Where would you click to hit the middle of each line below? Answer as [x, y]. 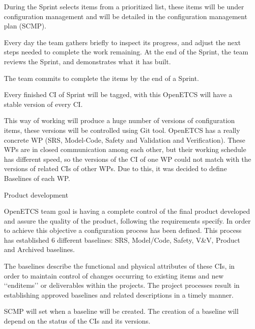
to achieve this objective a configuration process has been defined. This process [123, 230]
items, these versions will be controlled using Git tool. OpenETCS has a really [122, 130]
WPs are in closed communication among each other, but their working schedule [125, 149]
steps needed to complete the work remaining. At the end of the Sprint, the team [126, 52]
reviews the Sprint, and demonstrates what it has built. [87, 61]
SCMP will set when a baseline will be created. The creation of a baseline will [121, 311]
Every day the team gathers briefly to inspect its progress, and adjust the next [122, 42]
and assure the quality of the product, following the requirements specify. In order [127, 220]
